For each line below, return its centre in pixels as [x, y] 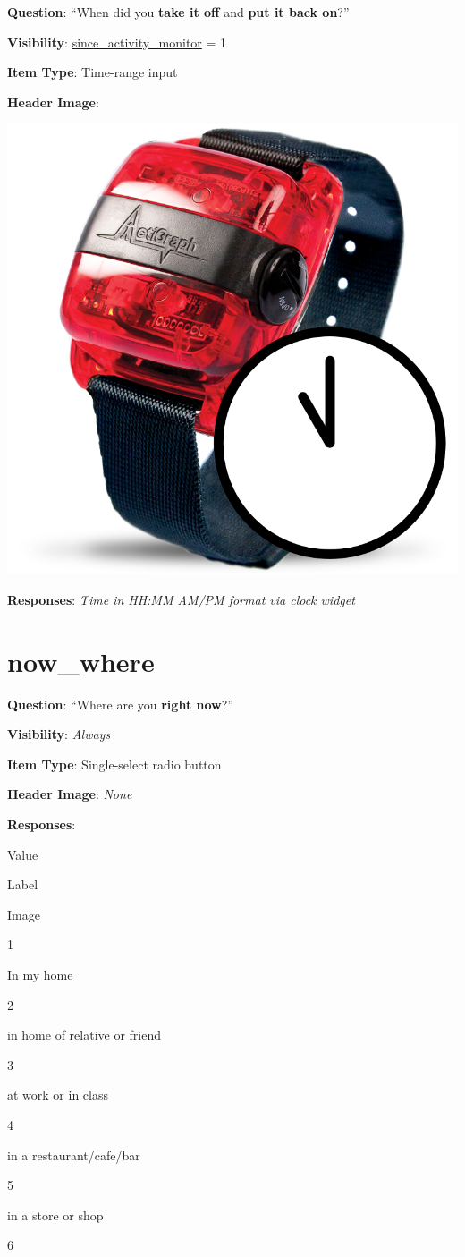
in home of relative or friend [85, 1035]
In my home [40, 975]
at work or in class [58, 1095]
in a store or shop [55, 1215]
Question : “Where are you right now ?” [120, 704]
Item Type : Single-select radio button [114, 764]
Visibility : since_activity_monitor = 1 [117, 42]
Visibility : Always [59, 734]
